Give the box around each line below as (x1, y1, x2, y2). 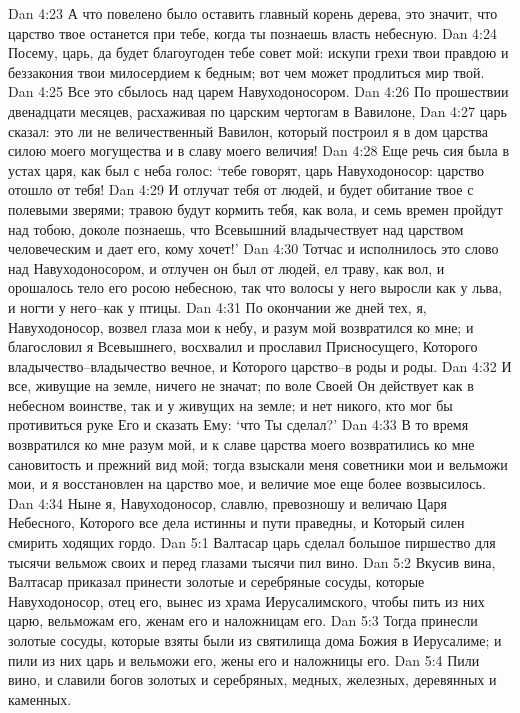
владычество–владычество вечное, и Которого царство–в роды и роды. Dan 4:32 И (8, 355, 512, 376)
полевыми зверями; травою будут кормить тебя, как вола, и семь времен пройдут (8, 198, 503, 219)
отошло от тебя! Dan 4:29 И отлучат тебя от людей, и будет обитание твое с (8, 179, 474, 200)
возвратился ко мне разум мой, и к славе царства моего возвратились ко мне (8, 434, 475, 455)
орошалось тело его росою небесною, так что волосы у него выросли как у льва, (8, 277, 503, 298)
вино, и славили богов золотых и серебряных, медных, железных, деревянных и (8, 669, 497, 690)
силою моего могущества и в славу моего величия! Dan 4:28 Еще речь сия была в (8, 140, 510, 161)
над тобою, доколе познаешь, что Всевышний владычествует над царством (8, 218, 464, 239)
